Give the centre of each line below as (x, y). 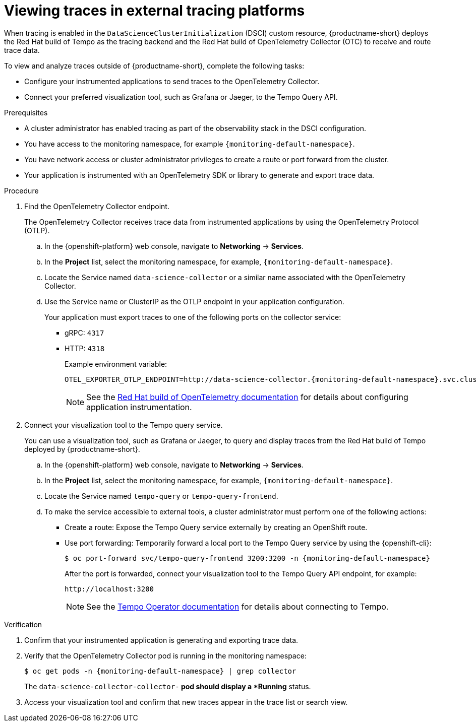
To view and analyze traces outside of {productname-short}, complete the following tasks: (154, 65)
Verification (23, 624)
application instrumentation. (139, 407)
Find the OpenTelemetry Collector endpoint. (97, 206)
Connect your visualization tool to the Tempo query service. (124, 425)
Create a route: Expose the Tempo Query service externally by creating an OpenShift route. (216, 527)
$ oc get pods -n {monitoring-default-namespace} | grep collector (160, 671)
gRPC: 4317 (84, 333)
